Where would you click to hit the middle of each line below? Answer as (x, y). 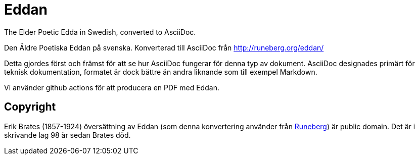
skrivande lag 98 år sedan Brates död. (67, 135)
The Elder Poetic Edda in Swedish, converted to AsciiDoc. (100, 32)
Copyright (30, 107)
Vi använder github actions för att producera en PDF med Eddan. (112, 87)
